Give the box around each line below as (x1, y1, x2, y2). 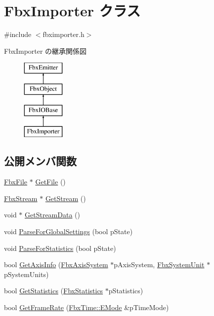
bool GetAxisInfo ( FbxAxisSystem (4, 259, 108, 270)
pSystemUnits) (4, 269, 49, 279)
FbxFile (4, 176, 28, 187)
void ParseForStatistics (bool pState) (4, 243, 116, 253)
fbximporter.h (43, 29, 85, 39)
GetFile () (35, 176, 66, 187)
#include (4, 29, 32, 39)
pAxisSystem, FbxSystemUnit (114, 259, 205, 270)
